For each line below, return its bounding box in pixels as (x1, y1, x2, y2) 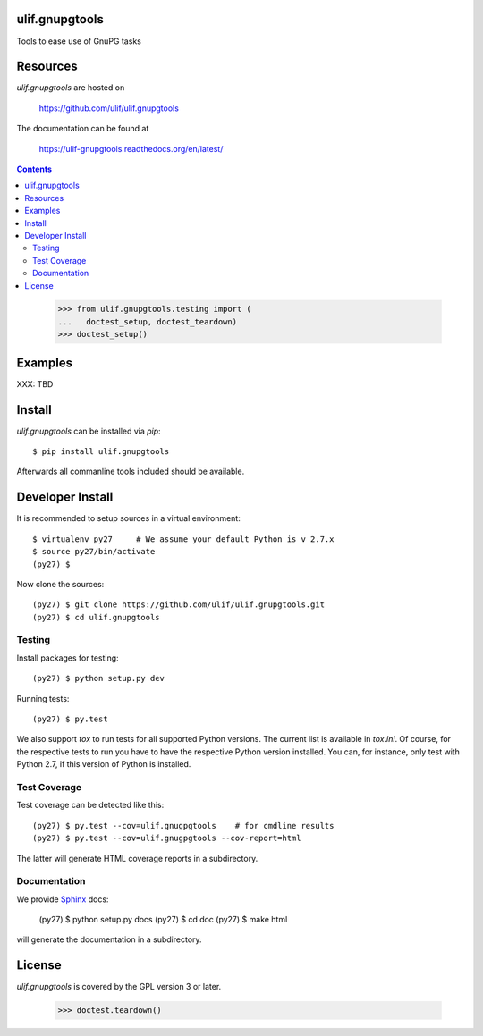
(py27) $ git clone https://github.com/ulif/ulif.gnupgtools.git (32, 600, 326, 610)
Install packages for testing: (16, 653, 120, 663)
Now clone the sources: (16, 578, 105, 589)
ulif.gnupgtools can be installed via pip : (16, 425, 161, 436)
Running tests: (16, 693, 70, 703)
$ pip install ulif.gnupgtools (32, 447, 170, 457)
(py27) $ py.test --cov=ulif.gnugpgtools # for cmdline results (32, 821, 335, 830)
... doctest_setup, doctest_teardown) (57, 316, 237, 326)
